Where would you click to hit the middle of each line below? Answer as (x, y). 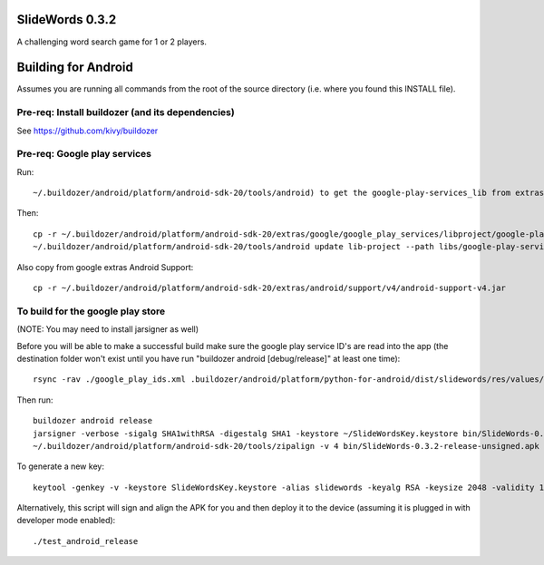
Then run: (35, 400)
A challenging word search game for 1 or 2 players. (112, 42)
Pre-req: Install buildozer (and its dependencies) (126, 112)
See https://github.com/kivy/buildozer (87, 131)
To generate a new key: (60, 466)
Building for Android (75, 68)
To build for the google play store (91, 311)
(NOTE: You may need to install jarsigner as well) (108, 329)
